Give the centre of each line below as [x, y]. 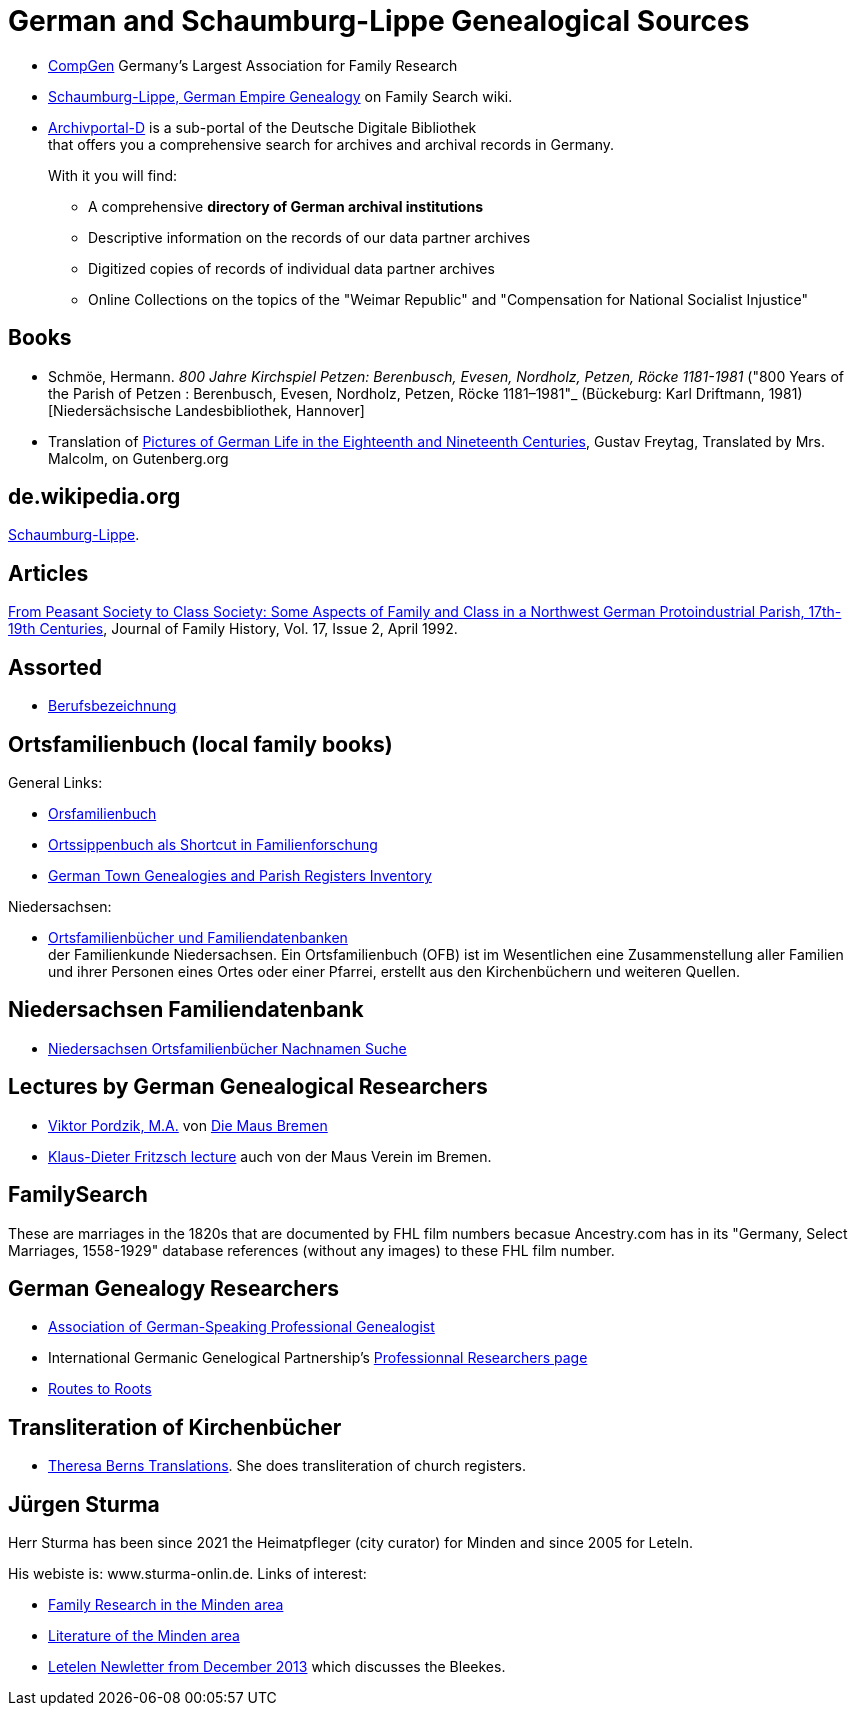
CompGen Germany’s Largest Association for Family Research [253, 65]
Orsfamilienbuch [102, 813]
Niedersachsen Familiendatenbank [186, 1010]
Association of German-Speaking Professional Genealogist [241, 1327]
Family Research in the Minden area [166, 1605]
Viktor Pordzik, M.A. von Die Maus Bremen [188, 1125]
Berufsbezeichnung [112, 706]
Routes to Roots [100, 1389]
